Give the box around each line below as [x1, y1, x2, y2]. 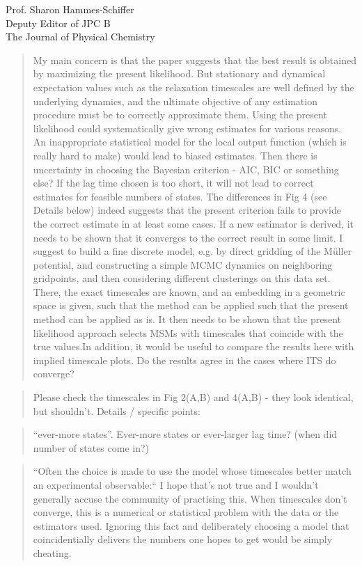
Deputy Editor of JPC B [6, 15, 111, 30]
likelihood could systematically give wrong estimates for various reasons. [33, 120, 342, 135]
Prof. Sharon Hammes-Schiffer [6, 2, 134, 16]
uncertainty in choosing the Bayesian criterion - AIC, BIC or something [33, 162, 339, 176]
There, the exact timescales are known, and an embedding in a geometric [33, 284, 345, 299]
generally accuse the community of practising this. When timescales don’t [33, 491, 347, 505]
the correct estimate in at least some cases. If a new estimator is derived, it [33, 216, 354, 230]
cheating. [33, 545, 72, 560]
